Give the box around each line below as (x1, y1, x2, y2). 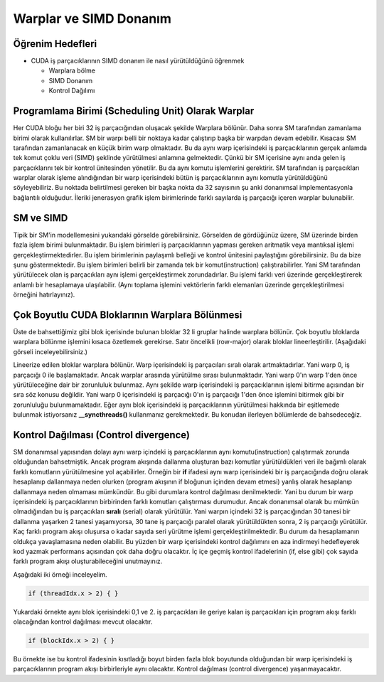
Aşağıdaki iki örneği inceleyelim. (13, 570, 107, 579)
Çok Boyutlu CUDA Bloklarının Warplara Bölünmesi (13, 309, 242, 321)
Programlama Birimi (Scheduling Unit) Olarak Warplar (13, 105, 255, 117)
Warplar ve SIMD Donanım (13, 11, 172, 26)
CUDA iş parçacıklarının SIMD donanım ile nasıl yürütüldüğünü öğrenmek (31, 57, 245, 65)
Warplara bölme (48, 66, 96, 75)
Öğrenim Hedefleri (13, 38, 97, 50)
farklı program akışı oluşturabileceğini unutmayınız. (13, 557, 163, 565)
